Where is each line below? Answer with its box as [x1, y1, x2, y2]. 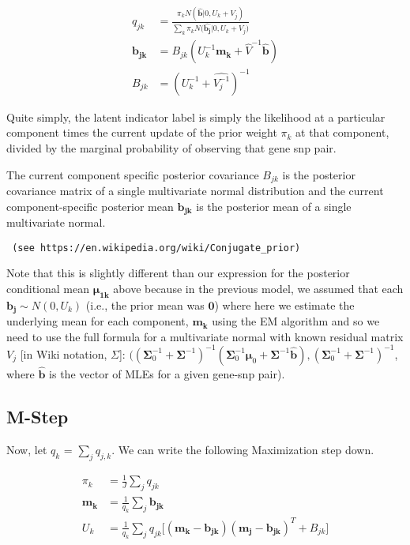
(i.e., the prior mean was [85, 296, 205, 313]
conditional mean [6, 280, 90, 296]
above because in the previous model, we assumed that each [113, 280, 404, 296]
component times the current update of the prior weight [6, 124, 277, 141]
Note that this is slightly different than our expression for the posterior [6, 265, 350, 281]
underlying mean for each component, [6, 313, 189, 329]
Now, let [6, 441, 47, 457]
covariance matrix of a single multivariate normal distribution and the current [6, 182, 384, 198]
